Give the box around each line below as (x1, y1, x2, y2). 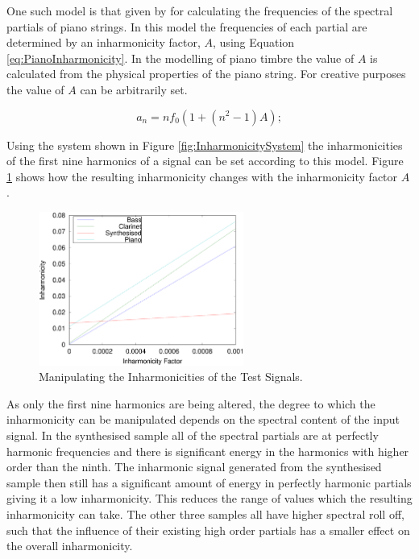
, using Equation (213, 34, 295, 51)
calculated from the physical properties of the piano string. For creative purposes (6, 65, 406, 82)
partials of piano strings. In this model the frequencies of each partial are (6, 18, 367, 35)
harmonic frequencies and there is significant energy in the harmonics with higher (6, 442, 409, 459)
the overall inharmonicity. (6, 537, 133, 554)
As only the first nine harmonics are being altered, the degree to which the (6, 395, 375, 412)
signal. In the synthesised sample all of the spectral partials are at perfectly (6, 427, 379, 444)
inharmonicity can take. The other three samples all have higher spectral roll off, (6, 506, 404, 522)
